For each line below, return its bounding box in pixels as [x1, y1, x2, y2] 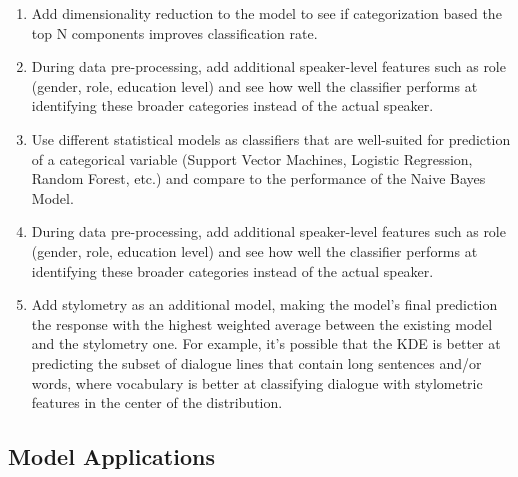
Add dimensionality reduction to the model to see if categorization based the [31, 3, 502, 23]
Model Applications [8, 441, 215, 472]
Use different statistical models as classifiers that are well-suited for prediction [31, 128, 511, 149]
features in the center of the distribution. [31, 392, 283, 413]
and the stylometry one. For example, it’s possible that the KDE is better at [31, 333, 501, 354]
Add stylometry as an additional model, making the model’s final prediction [31, 294, 498, 315]
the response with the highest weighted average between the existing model [31, 313, 493, 334]
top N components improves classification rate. [31, 22, 318, 43]
